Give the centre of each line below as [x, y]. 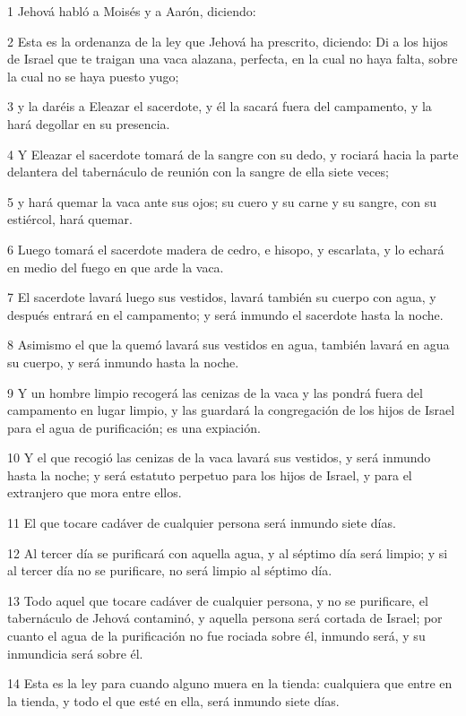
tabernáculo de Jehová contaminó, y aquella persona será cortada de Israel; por [225, 618]
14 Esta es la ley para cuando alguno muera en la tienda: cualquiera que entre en [230, 683]
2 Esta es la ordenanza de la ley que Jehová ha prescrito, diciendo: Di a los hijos [228, 41]
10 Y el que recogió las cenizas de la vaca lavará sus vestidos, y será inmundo [219, 457]
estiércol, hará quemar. [70, 219]
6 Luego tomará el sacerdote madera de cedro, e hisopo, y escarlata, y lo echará [226, 249]
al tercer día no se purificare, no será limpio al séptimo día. [170, 570]
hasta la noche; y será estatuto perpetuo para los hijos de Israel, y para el [210, 474]
